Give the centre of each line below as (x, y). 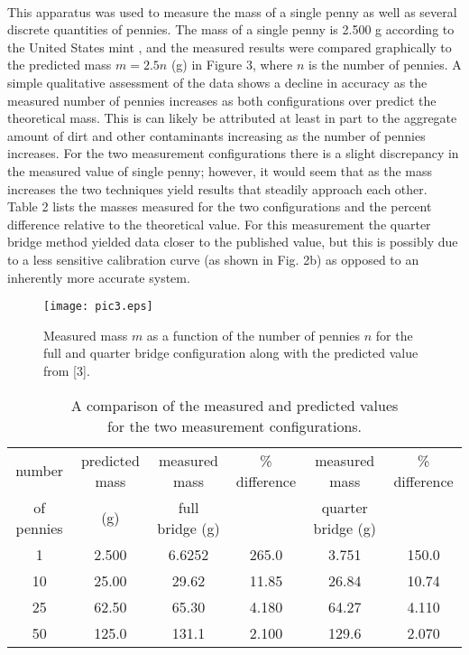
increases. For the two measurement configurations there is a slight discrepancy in (233, 153)
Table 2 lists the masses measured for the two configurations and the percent (220, 206)
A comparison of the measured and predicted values (234, 405)
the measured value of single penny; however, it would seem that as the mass (220, 170)
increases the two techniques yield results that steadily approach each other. (217, 188)
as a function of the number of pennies (253, 335)
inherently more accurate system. (99, 277)
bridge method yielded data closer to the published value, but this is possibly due (233, 242)
